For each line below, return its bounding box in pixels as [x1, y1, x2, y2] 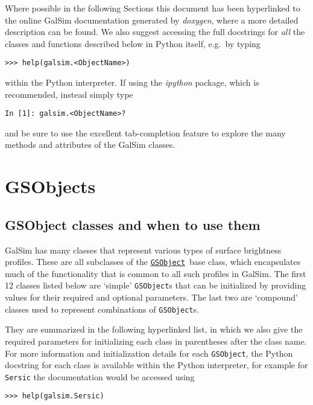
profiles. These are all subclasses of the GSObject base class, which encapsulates [5, 255, 301, 268]
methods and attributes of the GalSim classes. [5, 138, 175, 151]
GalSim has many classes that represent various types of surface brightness [5, 243, 282, 256]
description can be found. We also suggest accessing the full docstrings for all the [5, 25, 305, 38]
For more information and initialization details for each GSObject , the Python [5, 346, 293, 359]
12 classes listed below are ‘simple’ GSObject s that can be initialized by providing [5, 279, 306, 292]
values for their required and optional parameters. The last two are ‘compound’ [5, 291, 298, 304]
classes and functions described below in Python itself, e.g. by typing [5, 37, 261, 49]
